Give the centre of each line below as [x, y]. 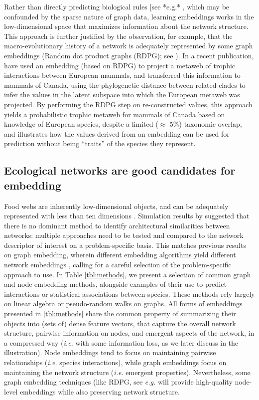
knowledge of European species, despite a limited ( [81, 124]
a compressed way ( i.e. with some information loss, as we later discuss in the [121, 342]
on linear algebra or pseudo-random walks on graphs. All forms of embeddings [123, 303]
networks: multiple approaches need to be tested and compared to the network [124, 235]
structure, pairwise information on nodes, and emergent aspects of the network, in [129, 333]
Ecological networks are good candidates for [120, 170]
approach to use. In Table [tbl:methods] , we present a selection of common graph [128, 274]
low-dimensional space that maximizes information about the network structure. [126, 26]
